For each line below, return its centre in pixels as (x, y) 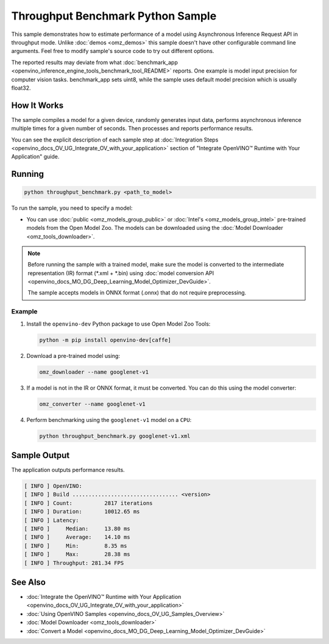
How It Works (37, 105)
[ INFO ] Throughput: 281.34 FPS (74, 563)
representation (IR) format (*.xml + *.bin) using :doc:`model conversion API (121, 273)
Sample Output (41, 455)
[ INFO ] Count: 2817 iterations (88, 503)
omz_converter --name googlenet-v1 (92, 404)
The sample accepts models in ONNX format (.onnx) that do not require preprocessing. (137, 293)
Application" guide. (35, 157)
